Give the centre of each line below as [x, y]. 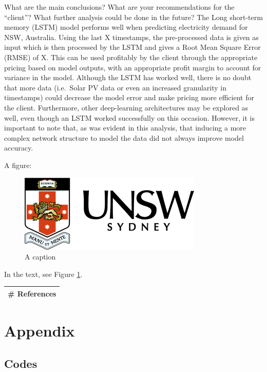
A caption [40, 257]
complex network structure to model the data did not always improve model [124, 137]
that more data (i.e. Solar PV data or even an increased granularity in [115, 87]
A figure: [18, 165]
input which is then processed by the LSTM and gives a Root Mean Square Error [132, 47]
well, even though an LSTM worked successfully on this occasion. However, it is [129, 117]
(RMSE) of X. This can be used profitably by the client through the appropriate [131, 57]
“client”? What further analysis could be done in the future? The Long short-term [133, 17]
